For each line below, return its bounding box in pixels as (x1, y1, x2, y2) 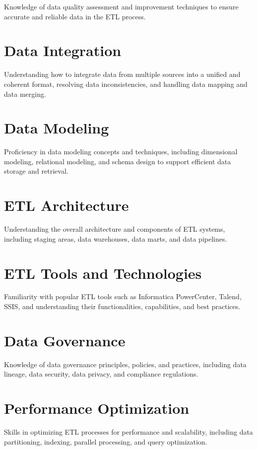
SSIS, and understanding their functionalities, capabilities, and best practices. (4, 301, 241, 312)
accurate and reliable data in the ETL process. (4, 11, 146, 21)
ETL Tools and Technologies (4, 262, 202, 283)
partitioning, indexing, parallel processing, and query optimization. (4, 436, 207, 447)
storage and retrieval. (4, 166, 68, 176)
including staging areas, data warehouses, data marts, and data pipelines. (4, 233, 227, 244)
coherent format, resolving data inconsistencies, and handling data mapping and (4, 78, 248, 89)
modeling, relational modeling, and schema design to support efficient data (4, 156, 231, 166)
